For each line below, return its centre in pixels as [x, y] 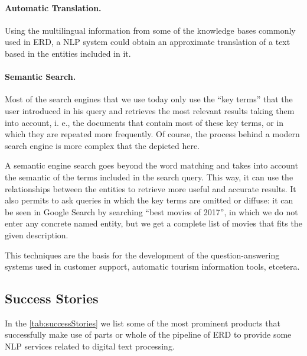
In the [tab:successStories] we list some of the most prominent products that [143, 323]
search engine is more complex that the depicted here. [102, 145]
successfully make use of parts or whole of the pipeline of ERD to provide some [148, 334]
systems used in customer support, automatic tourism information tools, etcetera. [152, 266]
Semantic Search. [40, 77]
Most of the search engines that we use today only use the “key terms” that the [149, 99]
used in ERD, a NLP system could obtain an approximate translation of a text [148, 42]
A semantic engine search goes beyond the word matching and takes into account [151, 165]
